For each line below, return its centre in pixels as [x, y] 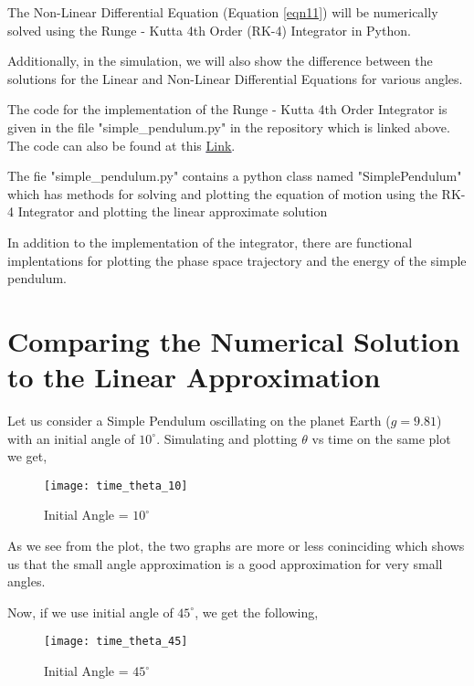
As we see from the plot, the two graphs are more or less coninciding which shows [236, 546]
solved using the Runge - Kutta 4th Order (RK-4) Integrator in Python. [209, 30]
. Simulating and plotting [227, 438]
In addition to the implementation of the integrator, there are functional [210, 242]
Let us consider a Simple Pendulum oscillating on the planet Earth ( [199, 421]
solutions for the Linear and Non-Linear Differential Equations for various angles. [235, 78]
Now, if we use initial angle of [90, 612]
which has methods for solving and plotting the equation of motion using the [222, 193]
